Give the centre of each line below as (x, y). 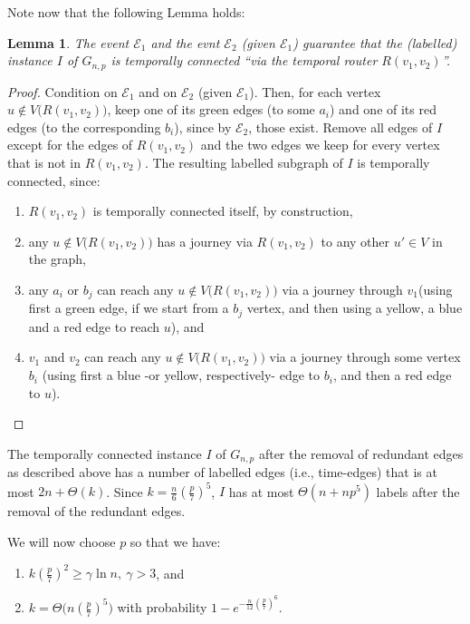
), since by (203, 127)
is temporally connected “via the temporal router (244, 60)
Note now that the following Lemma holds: (126, 12)
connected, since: (54, 180)
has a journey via (205, 241)
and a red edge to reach (94, 326)
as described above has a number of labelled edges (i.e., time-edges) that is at (222, 472)
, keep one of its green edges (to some (211, 109)
